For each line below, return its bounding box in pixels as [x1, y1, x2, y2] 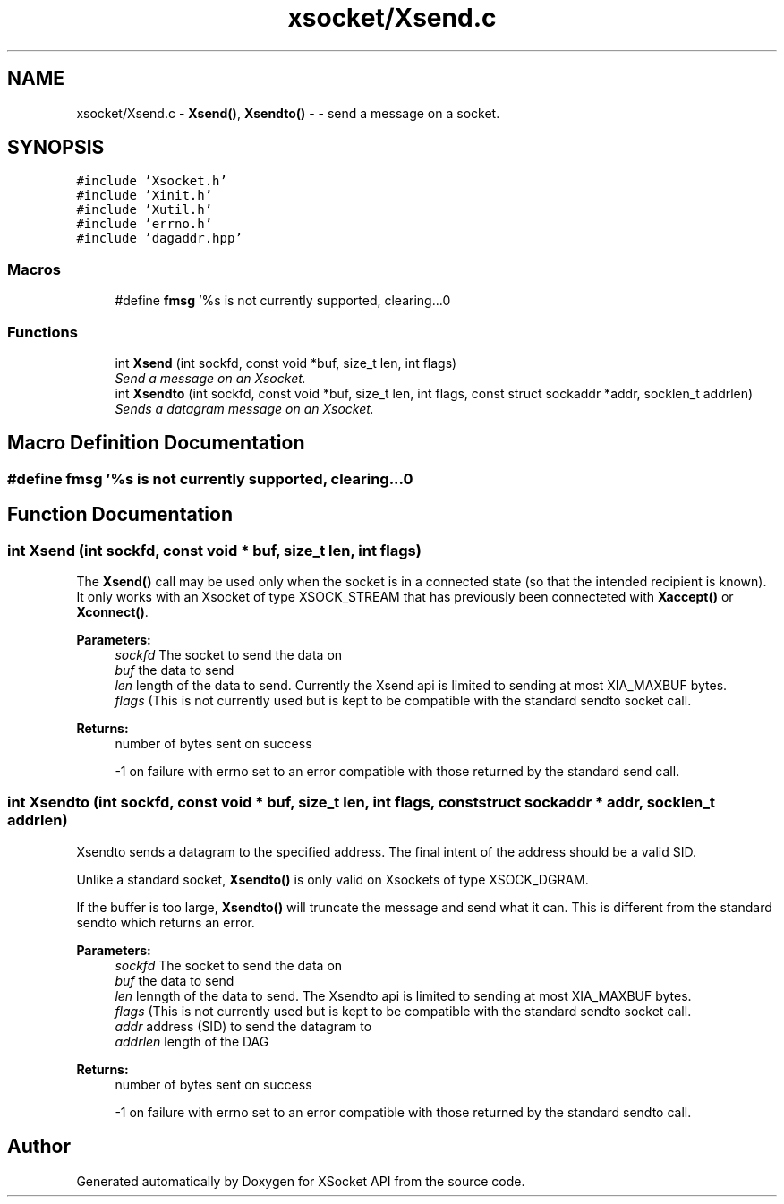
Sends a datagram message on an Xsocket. [115, 400, 374, 416]
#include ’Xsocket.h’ [76, 174, 227, 189]
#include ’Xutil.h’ [76, 202, 213, 218]
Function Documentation [7, 503, 233, 526]
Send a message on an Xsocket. [115, 370, 306, 386]
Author [7, 1135, 71, 1158]
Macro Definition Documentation [7, 431, 305, 455]
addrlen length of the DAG [115, 1033, 269, 1049]
